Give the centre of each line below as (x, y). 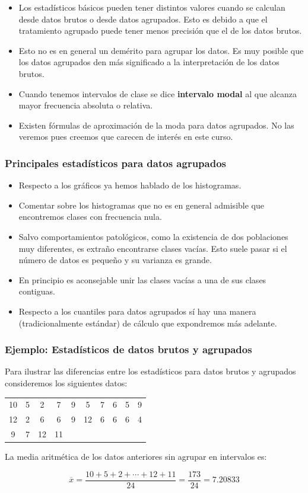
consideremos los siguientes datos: (66, 382)
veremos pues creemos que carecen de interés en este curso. (126, 137)
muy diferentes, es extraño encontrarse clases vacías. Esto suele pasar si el (153, 248)
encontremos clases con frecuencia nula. (90, 217)
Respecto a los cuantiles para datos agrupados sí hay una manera (137, 311)
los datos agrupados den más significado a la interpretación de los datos (149, 62)
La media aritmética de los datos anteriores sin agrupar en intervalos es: (136, 457)
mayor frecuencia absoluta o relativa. (86, 105)
